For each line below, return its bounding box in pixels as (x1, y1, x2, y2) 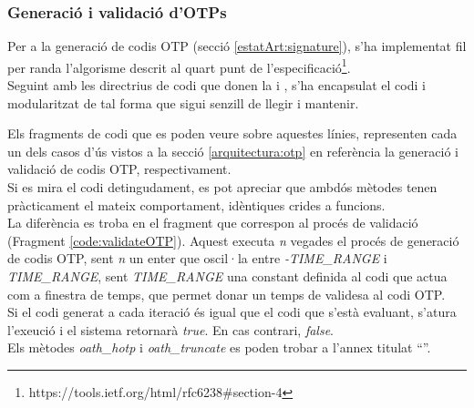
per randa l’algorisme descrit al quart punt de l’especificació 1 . (7, 55, 351, 76)
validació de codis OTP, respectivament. (7, 159, 232, 178)
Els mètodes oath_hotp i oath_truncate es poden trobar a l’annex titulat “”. (7, 338, 431, 357)
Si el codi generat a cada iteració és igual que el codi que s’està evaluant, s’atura (7, 302, 457, 321)
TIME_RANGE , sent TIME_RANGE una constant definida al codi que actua (7, 267, 448, 285)
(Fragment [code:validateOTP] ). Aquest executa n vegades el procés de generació (7, 230, 459, 250)
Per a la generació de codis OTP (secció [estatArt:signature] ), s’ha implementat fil (7, 36, 467, 56)
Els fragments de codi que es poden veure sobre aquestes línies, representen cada (7, 124, 458, 143)
